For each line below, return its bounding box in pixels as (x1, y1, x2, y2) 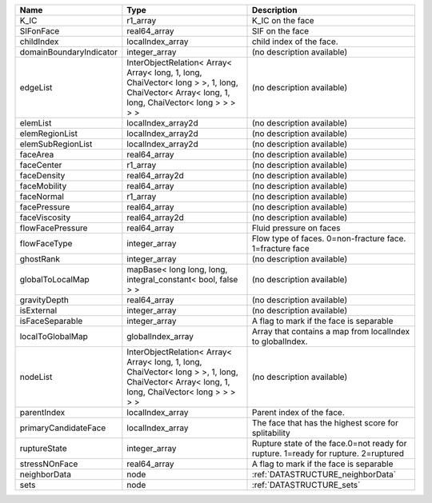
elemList (19, 118, 52, 128)
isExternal (19, 305, 58, 316)
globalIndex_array (126, 331, 194, 341)
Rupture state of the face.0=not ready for (251, 438, 407, 449)
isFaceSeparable (19, 316, 83, 326)
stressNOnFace (19, 458, 78, 469)
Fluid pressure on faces (251, 222, 341, 234)
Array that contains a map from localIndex (251, 326, 410, 337)
